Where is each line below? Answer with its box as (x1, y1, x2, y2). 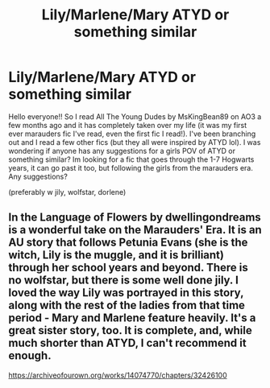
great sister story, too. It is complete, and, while (8, 324, 252, 337)
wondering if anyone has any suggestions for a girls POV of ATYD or (8, 146, 236, 155)
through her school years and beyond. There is (8, 261, 248, 274)
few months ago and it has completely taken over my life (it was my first (8, 120, 247, 130)
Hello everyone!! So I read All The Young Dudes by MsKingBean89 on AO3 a (8, 111, 262, 122)
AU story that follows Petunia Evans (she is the (8, 236, 248, 250)
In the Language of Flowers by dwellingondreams (8, 211, 262, 225)
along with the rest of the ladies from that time (8, 299, 246, 312)
